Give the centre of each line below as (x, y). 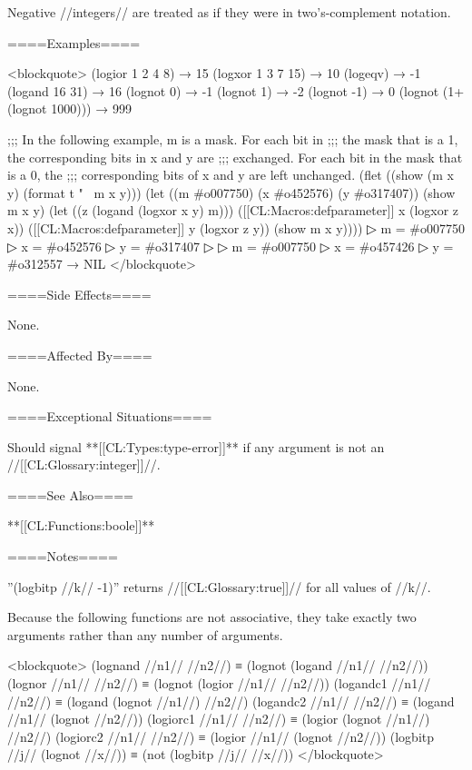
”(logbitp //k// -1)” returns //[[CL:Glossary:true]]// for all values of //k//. (219, 586)
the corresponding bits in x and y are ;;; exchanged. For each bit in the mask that (235, 157)
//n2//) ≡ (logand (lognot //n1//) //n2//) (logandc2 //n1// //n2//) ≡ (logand (231, 701)
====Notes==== (63, 556)
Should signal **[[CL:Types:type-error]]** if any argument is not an (196, 446)
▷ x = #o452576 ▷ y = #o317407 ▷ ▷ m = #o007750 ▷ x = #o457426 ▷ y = (231, 246)
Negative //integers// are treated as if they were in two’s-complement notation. (229, 12)
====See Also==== (70, 494)
